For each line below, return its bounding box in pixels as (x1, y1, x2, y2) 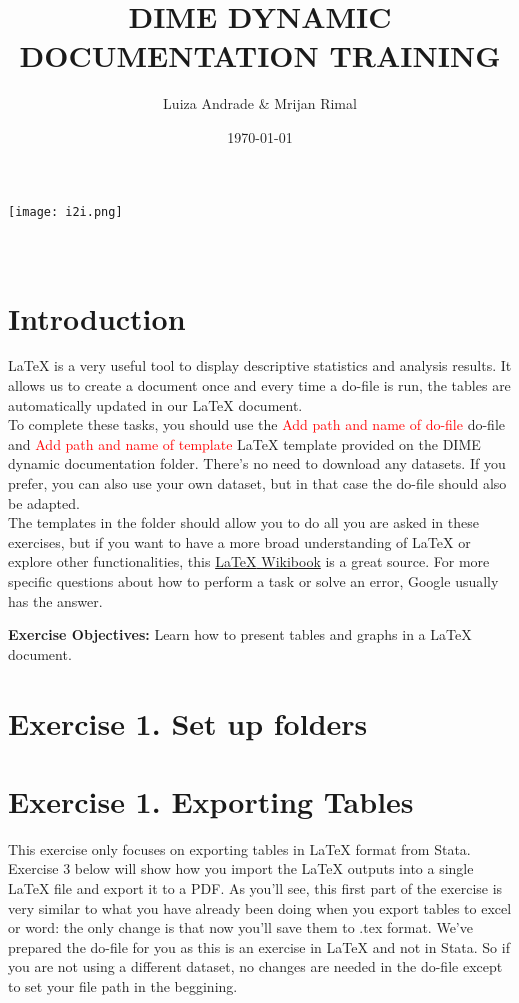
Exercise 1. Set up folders (8, 702, 368, 743)
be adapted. (8, 492, 80, 513)
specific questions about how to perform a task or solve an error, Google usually (8, 571, 499, 591)
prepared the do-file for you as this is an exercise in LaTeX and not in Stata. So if (8, 936, 510, 957)
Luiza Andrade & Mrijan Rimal (163, 93, 357, 114)
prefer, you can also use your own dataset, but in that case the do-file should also (8, 473, 507, 494)
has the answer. (8, 590, 103, 611)
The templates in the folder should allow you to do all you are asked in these (8, 512, 479, 533)
